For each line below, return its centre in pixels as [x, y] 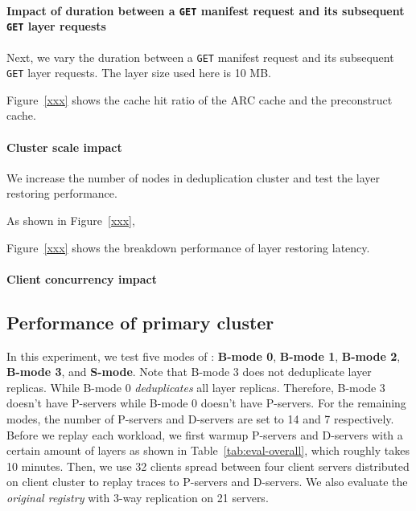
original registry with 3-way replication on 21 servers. [138, 497]
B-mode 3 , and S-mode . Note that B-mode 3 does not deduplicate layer [189, 372]
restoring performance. [62, 193]
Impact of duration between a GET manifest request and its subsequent [206, 10]
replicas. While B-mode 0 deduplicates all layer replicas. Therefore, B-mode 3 [196, 387]
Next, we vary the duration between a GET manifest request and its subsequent [200, 57]
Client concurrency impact [82, 278]
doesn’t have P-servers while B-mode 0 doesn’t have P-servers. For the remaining [206, 403]
